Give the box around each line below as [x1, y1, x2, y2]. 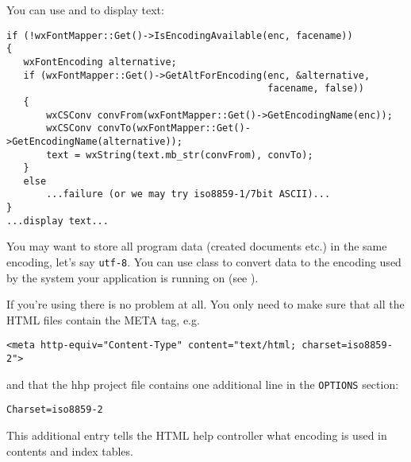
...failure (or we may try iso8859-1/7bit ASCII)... [46, 188, 331, 200]
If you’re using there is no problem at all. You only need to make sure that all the [6, 296, 405, 313]
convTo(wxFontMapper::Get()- [97, 122, 251, 134]
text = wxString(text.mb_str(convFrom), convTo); [46, 149, 313, 161]
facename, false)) [267, 83, 365, 95]
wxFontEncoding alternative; [23, 56, 177, 68]
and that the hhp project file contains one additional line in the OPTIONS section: [6, 375, 399, 392]
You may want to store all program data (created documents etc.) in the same [6, 238, 387, 254]
